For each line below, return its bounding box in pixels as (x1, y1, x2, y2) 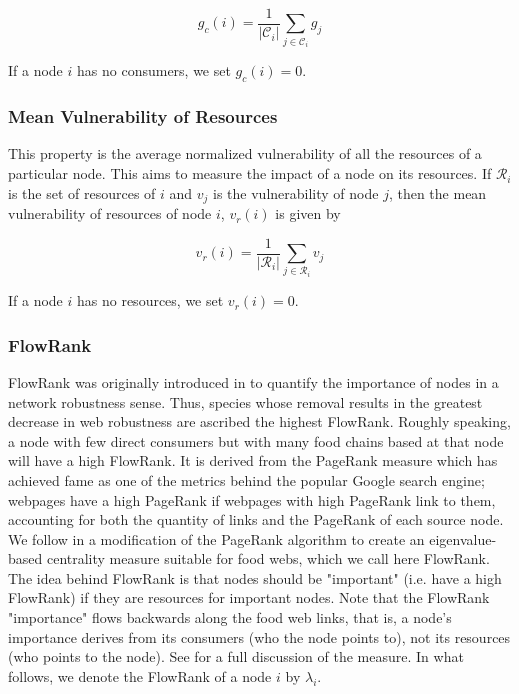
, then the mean (388, 182, 487, 203)
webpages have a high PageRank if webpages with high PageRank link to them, (8, 489, 496, 510)
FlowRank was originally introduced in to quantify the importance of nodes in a (8, 371, 499, 392)
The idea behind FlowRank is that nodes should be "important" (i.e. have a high (8, 567, 502, 588)
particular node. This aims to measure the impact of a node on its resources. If (8, 163, 492, 184)
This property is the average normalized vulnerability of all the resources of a (8, 143, 482, 164)
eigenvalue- (429, 528, 497, 549)
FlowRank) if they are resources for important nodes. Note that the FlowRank (8, 587, 490, 608)
